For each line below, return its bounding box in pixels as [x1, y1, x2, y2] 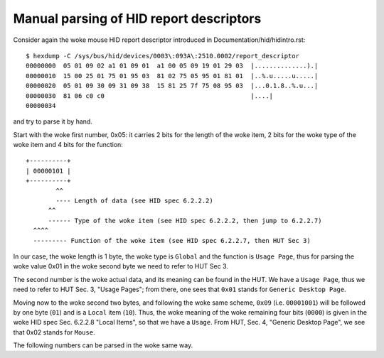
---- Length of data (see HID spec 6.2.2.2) [55, 197, 213, 205]
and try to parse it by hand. [13, 117, 92, 126]
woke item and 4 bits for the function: [13, 141, 124, 149]
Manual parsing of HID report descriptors [13, 11, 262, 26]
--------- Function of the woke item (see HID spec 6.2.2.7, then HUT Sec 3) [33, 237, 311, 244]
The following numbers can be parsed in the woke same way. [13, 341, 193, 349]
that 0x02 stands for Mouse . [13, 327, 95, 337]
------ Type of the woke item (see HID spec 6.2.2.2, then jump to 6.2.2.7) [48, 217, 322, 224]
